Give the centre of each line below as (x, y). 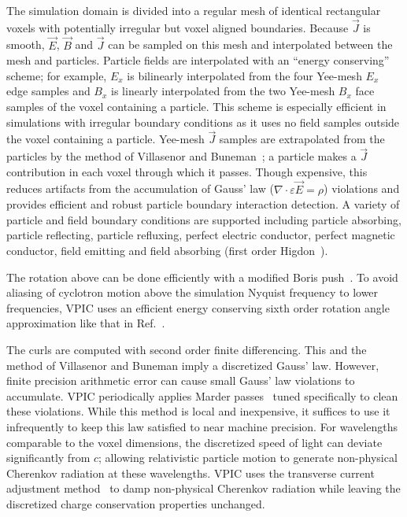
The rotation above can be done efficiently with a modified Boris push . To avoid (202, 277)
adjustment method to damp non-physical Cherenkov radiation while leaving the (203, 488)
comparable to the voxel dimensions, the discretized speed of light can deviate (194, 442)
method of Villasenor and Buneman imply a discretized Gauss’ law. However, (193, 365)
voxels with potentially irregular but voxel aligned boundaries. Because (178, 27)
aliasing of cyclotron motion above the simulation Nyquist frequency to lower (192, 292)
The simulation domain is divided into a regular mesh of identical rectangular (194, 10)
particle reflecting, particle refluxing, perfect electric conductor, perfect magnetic (201, 235)
